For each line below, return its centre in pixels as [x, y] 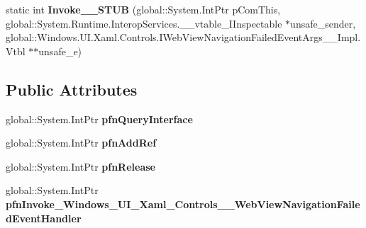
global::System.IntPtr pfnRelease [81, 166]
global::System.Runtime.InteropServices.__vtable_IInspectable [144, 23]
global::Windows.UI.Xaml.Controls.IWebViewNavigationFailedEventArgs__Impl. [183, 37]
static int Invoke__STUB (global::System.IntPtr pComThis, [143, 9]
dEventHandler [44, 218]
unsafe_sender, [323, 23]
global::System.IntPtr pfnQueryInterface [99, 119]
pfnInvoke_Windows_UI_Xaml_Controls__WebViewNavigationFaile [183, 204]
